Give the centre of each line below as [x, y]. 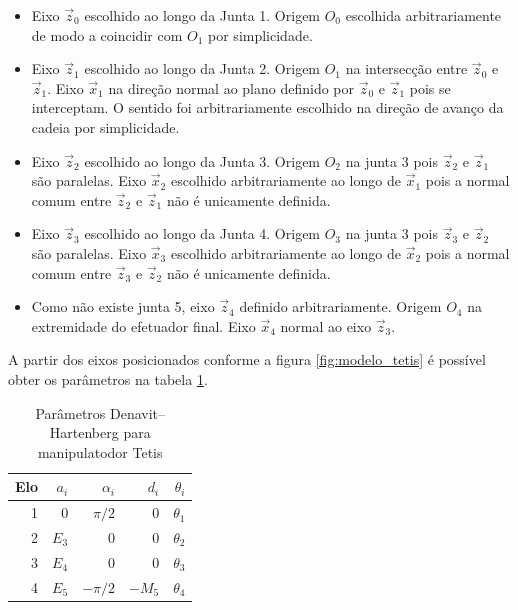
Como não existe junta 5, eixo [123, 306]
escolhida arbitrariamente [423, 15]
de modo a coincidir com [107, 34]
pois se [430, 87]
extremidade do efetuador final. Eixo [143, 325]
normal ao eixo [326, 325]
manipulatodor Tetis [100, 451]
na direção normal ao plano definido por [231, 87]
